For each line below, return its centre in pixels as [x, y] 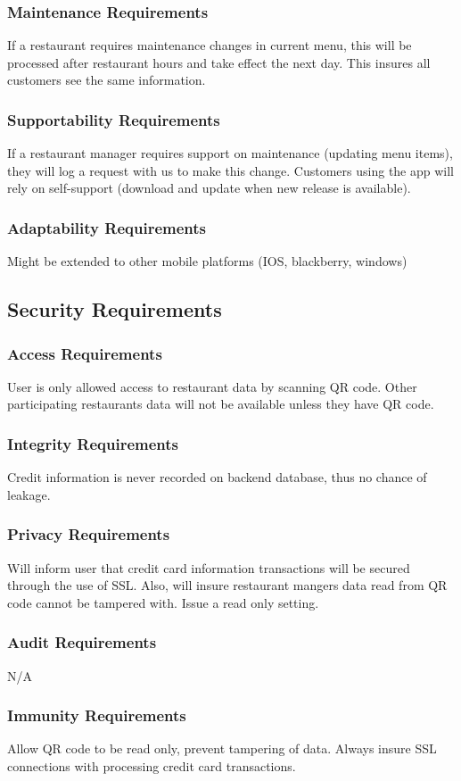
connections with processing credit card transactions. [152, 766]
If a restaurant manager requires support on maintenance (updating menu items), [230, 153]
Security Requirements [115, 309]
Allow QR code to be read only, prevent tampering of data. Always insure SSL [222, 748]
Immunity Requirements [97, 715]
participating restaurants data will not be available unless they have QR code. [221, 404]
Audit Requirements [82, 642]
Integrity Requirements [93, 443]
